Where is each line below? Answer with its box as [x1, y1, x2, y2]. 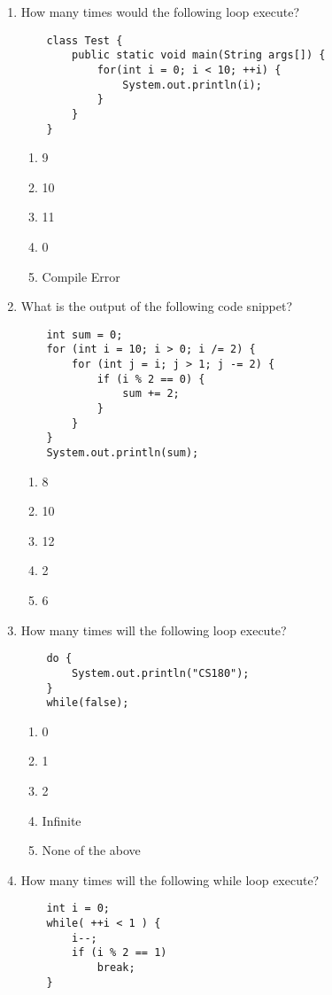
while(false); [46, 696, 129, 710]
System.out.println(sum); [46, 447, 199, 459]
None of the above [42, 841, 141, 859]
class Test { [46, 34, 123, 47]
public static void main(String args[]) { [72, 49, 326, 62]
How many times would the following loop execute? [20, 3, 300, 20]
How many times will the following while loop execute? [20, 870, 320, 889]
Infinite [42, 811, 81, 829]
